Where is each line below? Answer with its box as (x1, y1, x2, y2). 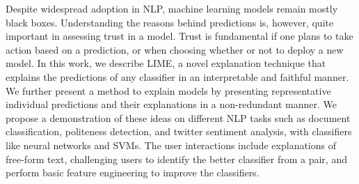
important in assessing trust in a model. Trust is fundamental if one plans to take (6, 29, 353, 43)
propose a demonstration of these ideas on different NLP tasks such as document (6, 110, 351, 125)
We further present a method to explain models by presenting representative (6, 83, 331, 98)
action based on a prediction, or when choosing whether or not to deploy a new (6, 42, 344, 56)
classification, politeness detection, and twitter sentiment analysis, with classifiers (6, 124, 352, 139)
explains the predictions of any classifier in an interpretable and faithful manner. (6, 69, 349, 84)
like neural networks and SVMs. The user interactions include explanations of (6, 137, 337, 152)
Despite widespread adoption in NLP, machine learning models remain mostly (6, 1, 338, 15)
